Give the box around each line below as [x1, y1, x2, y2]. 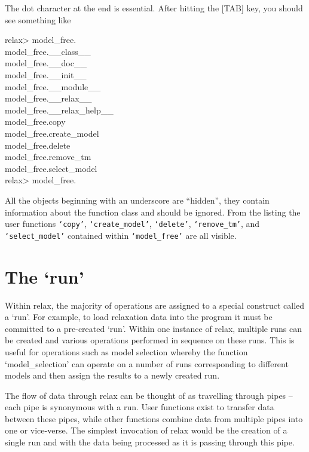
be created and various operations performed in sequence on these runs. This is [5, 334, 295, 346]
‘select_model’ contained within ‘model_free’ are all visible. [5, 229, 237, 241]
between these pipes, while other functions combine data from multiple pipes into [5, 412, 303, 425]
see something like [5, 13, 71, 26]
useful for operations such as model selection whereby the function [5, 345, 248, 358]
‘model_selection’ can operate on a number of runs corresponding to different [5, 357, 289, 370]
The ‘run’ [5, 264, 84, 288]
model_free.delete [5, 139, 71, 151]
